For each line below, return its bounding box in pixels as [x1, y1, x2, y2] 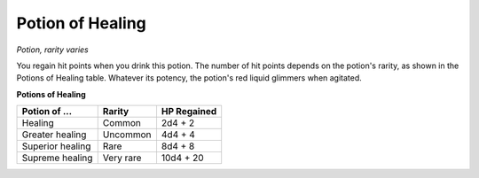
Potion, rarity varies [16, 44, 89, 55]
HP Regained [161, 105, 217, 118]
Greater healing [21, 128, 87, 141]
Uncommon [102, 128, 152, 141]
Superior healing [21, 140, 91, 152]
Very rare [102, 151, 142, 164]
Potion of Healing [16, 13, 146, 33]
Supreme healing [21, 151, 93, 164]
